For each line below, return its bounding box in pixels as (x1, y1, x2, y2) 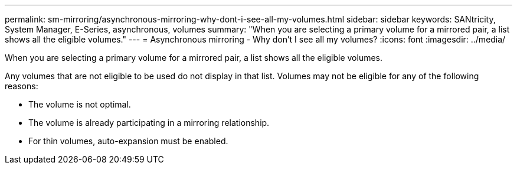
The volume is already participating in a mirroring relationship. (28, 118, 270, 128)
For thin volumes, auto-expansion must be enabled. (28, 136, 228, 146)
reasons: (5, 81, 38, 91)
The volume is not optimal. (28, 99, 131, 109)
